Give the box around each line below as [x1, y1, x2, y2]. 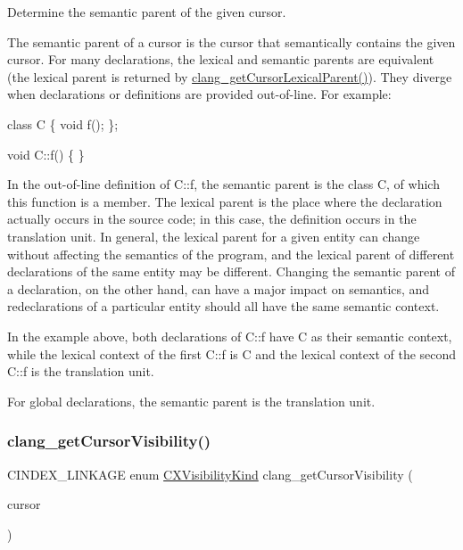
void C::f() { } [7, 144, 85, 163]
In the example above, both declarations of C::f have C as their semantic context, [7, 326, 452, 345]
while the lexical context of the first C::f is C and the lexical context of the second [7, 344, 457, 363]
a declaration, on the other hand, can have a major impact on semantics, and [7, 279, 430, 298]
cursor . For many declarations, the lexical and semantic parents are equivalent [7, 50, 434, 69]
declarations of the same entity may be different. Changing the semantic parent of [7, 262, 455, 281]
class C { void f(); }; [7, 114, 119, 133]
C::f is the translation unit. [7, 362, 154, 381]
